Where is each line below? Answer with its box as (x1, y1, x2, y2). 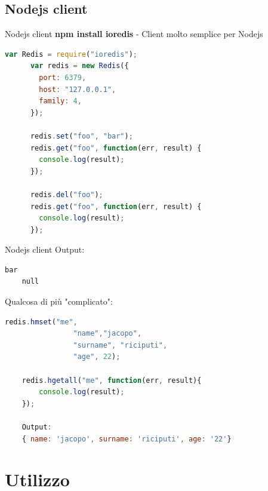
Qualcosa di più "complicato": (5, 295, 113, 308)
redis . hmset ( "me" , (5, 317, 78, 326)
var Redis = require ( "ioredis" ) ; (5, 50, 138, 59)
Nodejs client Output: (5, 243, 85, 256)
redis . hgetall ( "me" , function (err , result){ (21, 376, 202, 385)
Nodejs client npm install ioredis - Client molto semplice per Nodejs (5, 27, 263, 40)
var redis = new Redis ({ (30, 62, 129, 70)
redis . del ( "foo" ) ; (30, 190, 103, 199)
